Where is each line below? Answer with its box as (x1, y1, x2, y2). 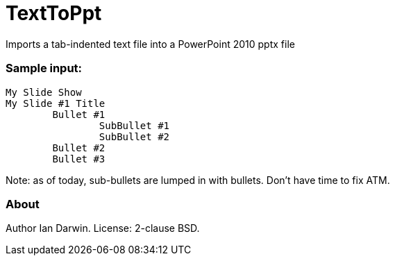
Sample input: (6, 61, 83, 76)
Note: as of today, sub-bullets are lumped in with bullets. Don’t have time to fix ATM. (6, 174, 390, 186)
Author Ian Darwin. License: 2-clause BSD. (6, 222, 200, 235)
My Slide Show (6, 86, 82, 98)
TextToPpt (6, 1, 102, 25)
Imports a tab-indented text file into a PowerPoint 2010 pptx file (6, 37, 295, 50)
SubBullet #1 (99, 119, 170, 131)
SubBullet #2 (99, 130, 170, 142)
